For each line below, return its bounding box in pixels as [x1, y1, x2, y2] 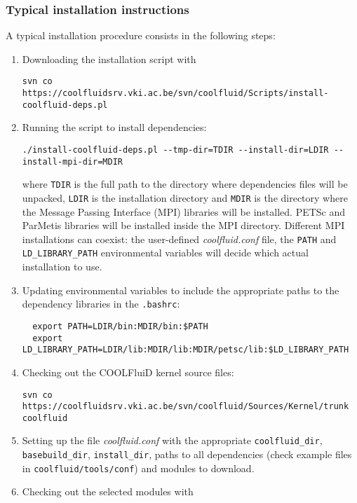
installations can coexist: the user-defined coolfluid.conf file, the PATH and [22, 231, 337, 246]
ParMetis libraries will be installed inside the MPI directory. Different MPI [22, 218, 345, 233]
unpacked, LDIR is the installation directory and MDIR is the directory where [22, 190, 348, 205]
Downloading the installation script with [22, 51, 196, 66]
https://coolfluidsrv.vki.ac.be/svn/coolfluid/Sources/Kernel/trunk [22, 401, 349, 412]
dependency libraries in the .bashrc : [22, 296, 180, 311]
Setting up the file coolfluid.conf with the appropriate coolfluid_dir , [22, 433, 323, 448]
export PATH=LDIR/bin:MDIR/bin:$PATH [32, 321, 208, 331]
